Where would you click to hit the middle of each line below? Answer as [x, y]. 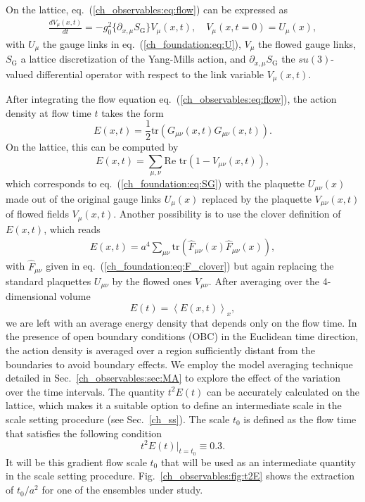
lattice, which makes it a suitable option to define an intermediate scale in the [174, 405]
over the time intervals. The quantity [85, 391]
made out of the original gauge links [84, 198]
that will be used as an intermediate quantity [258, 462]
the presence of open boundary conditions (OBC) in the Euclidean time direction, [182, 336]
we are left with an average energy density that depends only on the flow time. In [181, 322]
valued [20, 74]
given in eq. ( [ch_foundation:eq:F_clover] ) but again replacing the [190, 266]
